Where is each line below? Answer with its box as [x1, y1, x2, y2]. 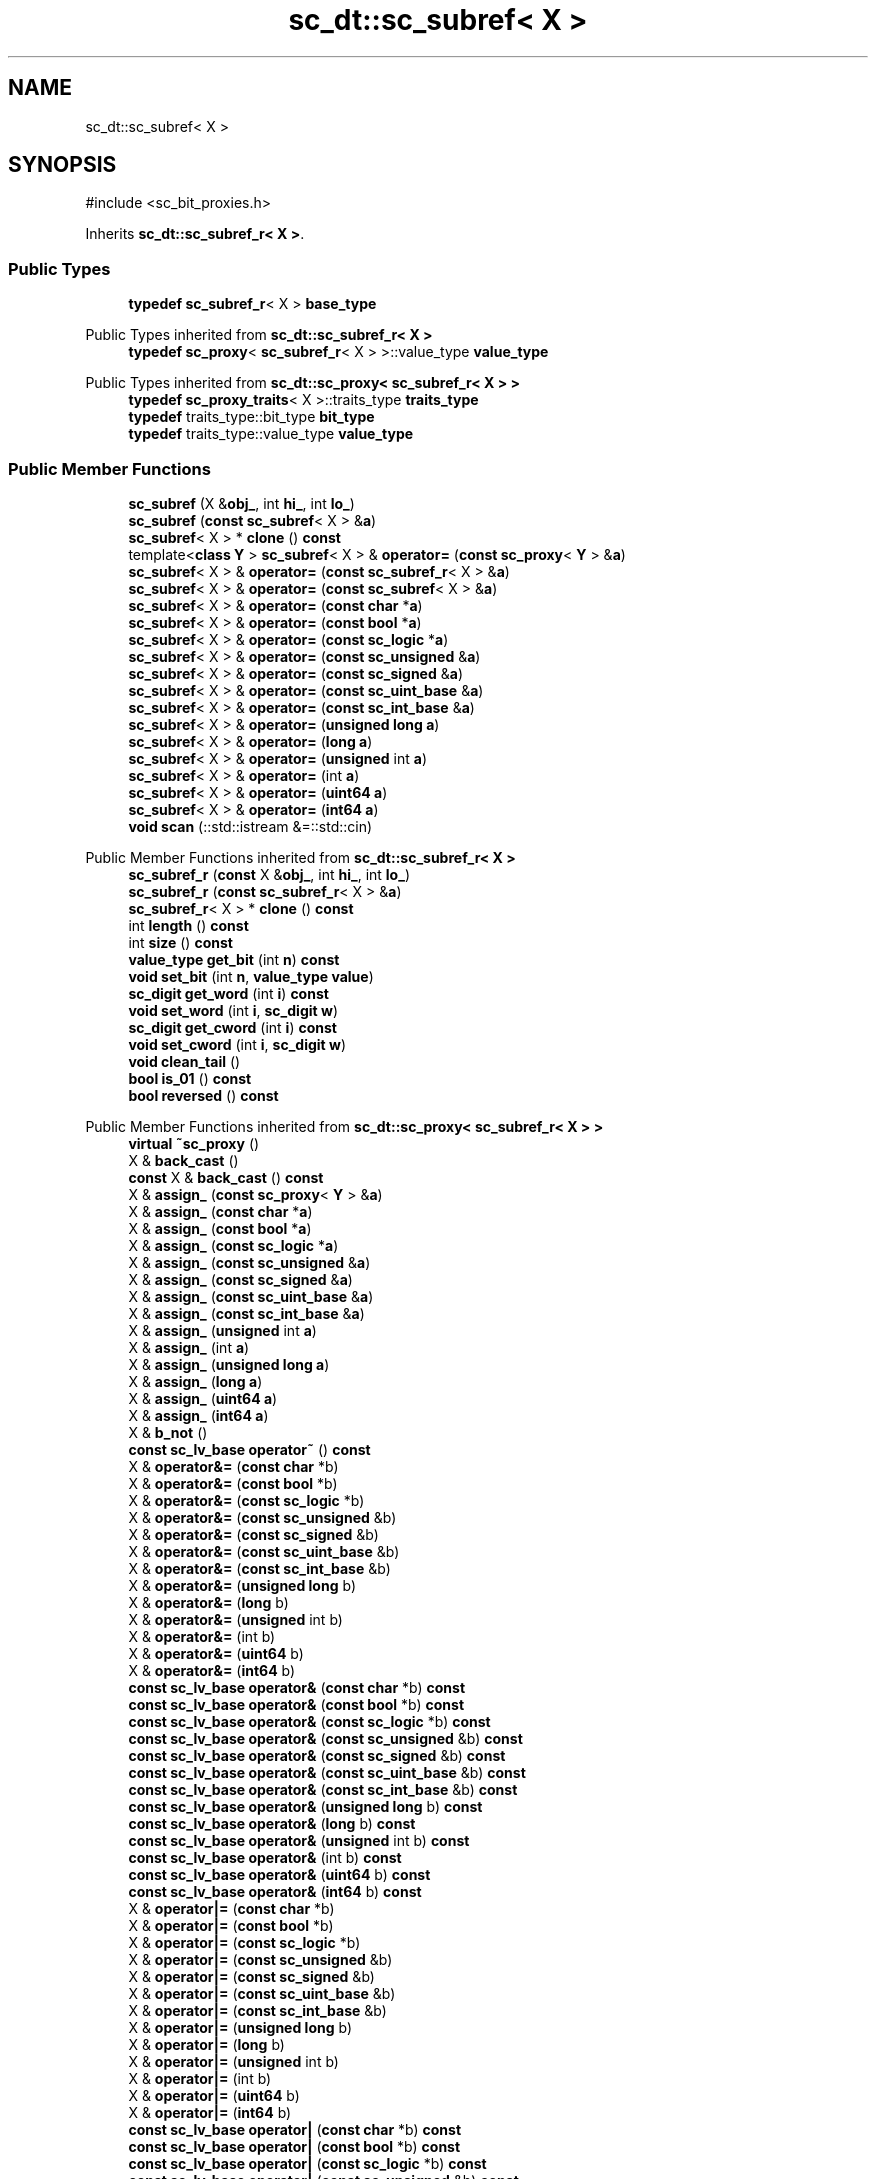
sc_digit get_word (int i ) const [128, 984, 329, 1002]
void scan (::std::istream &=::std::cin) [128, 817, 373, 835]
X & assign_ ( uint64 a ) [128, 1389, 278, 1407]
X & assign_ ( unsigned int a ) [128, 1321, 317, 1339]
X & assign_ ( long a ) [128, 1372, 263, 1390]
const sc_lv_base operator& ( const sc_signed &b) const [128, 1746, 506, 1764]
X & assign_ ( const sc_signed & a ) [128, 1270, 353, 1288]
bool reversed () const [128, 1086, 279, 1104]
